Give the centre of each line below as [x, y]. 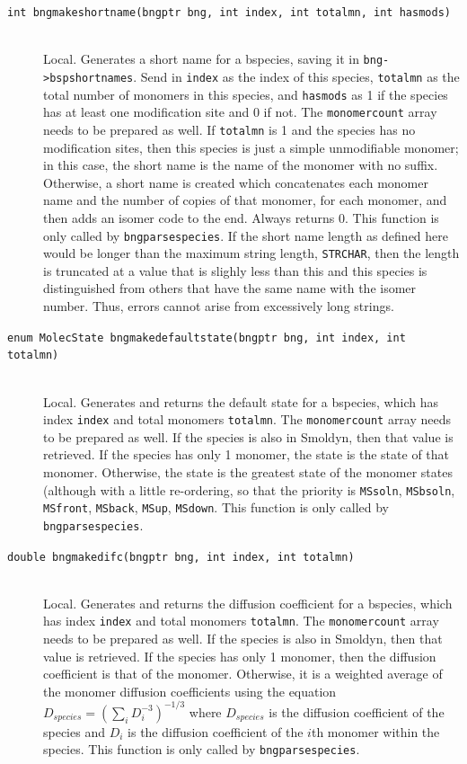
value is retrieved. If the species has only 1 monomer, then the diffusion [240, 656]
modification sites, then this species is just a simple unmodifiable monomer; [251, 147]
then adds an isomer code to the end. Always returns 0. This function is [241, 217]
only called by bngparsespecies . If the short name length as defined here [246, 235]
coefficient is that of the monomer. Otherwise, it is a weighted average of [243, 674]
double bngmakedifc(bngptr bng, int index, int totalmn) [181, 557]
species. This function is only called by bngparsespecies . [202, 749]
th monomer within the [375, 731]
